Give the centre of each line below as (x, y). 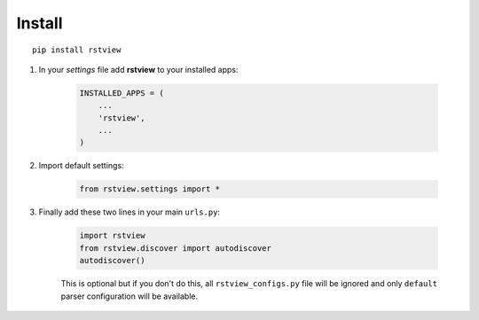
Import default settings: (81, 166)
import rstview (112, 236)
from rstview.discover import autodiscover (176, 248)
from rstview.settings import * (150, 189)
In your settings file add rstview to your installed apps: (138, 69)
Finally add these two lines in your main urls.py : (130, 212)
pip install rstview (77, 50)
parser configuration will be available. (130, 296)
